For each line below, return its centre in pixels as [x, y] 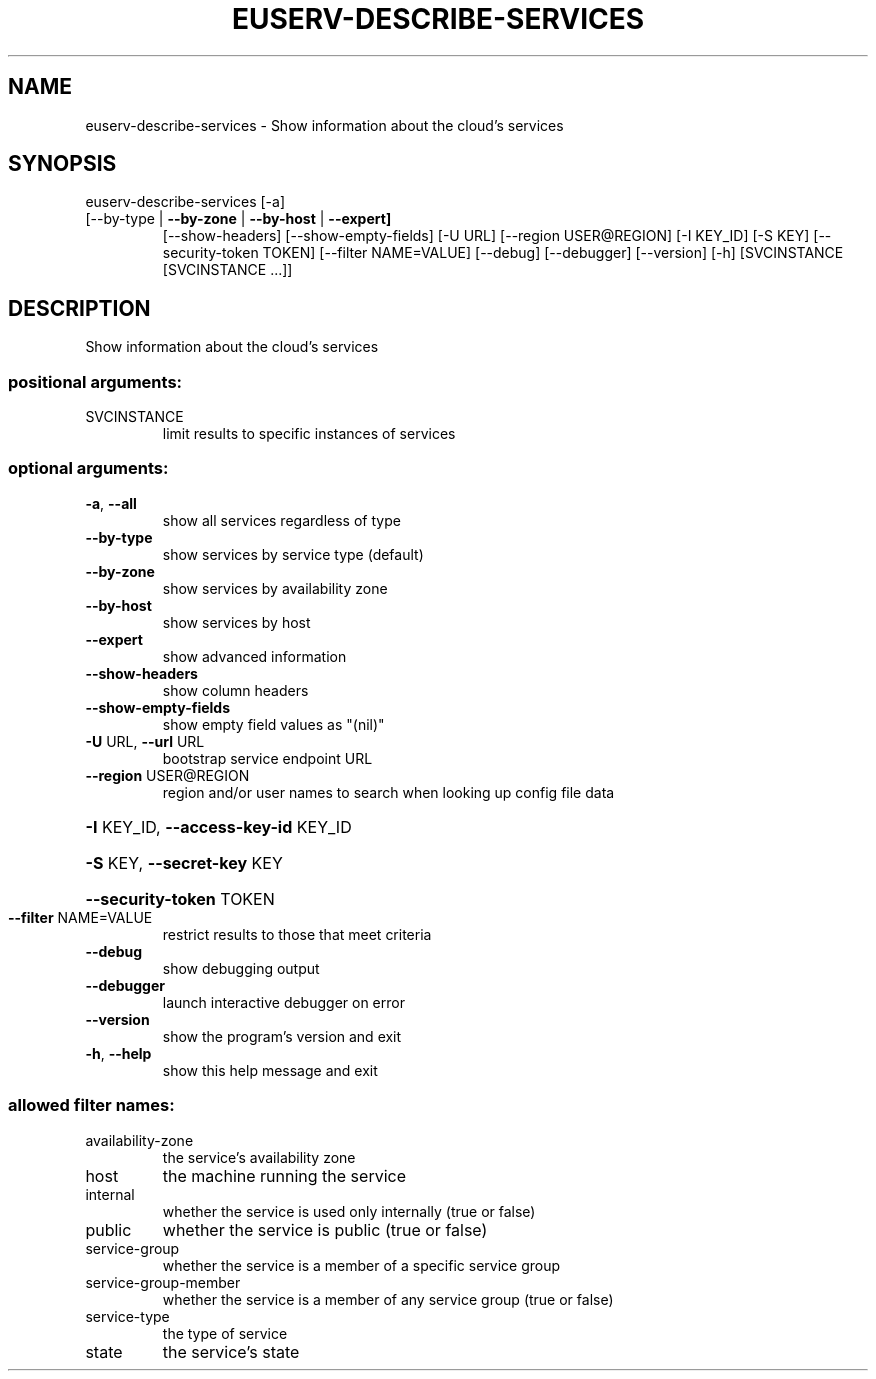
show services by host [236, 622]
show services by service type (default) [293, 554]
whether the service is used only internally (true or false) [349, 1211]
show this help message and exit [270, 1070]
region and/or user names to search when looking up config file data [388, 792]
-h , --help [118, 1053]
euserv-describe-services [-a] [185, 202]
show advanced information [254, 656]
